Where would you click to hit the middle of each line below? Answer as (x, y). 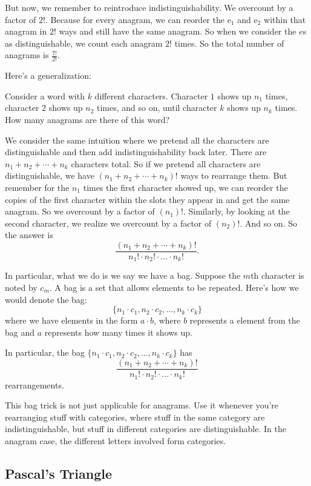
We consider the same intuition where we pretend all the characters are (137, 140)
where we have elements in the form (71, 320)
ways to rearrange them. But (234, 175)
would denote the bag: (46, 299)
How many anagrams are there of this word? (87, 119)
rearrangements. (34, 384)
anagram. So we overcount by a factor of (80, 211)
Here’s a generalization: (48, 75)
